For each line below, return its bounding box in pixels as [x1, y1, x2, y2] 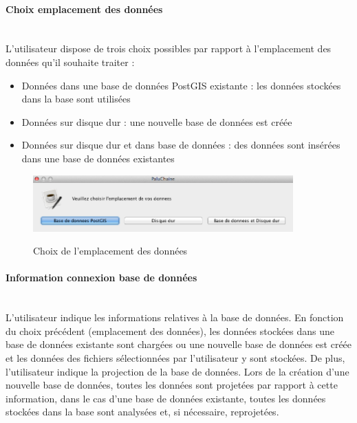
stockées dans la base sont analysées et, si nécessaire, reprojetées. [6, 404, 279, 419]
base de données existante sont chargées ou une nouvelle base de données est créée [6, 337, 352, 351]
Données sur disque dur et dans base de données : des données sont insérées [21, 138, 340, 152]
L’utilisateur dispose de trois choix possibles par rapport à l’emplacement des [6, 41, 332, 56]
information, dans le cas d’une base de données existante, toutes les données [6, 391, 326, 405]
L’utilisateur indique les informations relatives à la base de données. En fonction [6, 310, 344, 325]
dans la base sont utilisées [21, 91, 131, 106]
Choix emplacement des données [6, 1, 163, 16]
